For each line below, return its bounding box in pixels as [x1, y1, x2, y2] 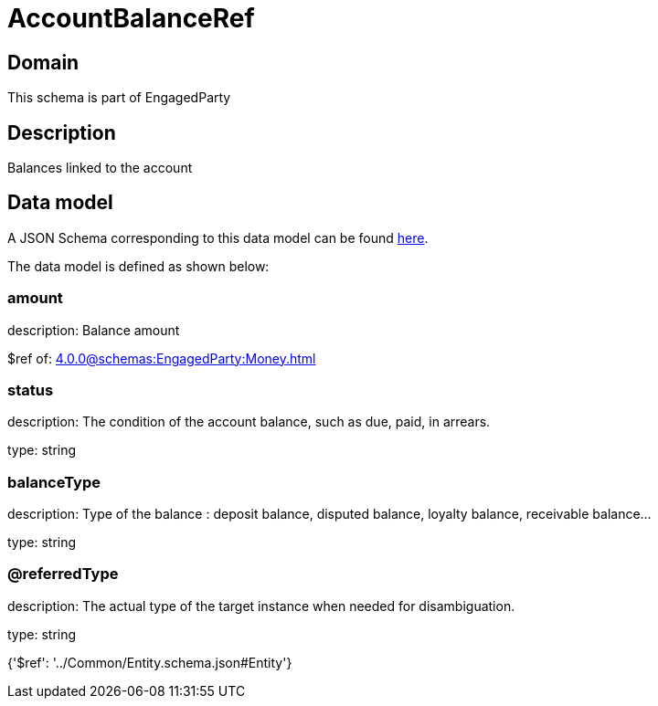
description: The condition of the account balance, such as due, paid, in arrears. [7, 414, 491, 430]
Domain [7, 50, 80, 74]
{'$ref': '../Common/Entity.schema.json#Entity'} [7, 654, 292, 670]
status [7, 380, 54, 399]
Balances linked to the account [7, 160, 193, 176]
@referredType [7, 564, 119, 584]
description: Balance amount [7, 321, 180, 338]
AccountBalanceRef [7, 3, 255, 34]
